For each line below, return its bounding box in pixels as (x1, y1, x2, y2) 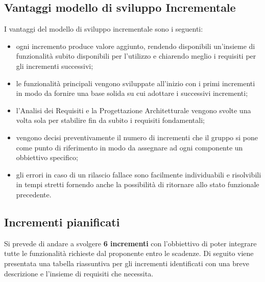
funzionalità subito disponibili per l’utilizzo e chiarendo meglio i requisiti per (16, 50, 256, 61)
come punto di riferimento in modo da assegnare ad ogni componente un (16, 142, 243, 152)
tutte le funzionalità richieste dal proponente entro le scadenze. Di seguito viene (4, 248, 254, 259)
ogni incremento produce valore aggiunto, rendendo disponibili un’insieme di (16, 40, 255, 51)
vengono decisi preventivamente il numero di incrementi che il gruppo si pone (16, 132, 258, 142)
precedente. (16, 189, 52, 199)
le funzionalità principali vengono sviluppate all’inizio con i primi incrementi (16, 78, 255, 88)
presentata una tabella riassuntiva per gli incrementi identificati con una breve (4, 258, 249, 268)
